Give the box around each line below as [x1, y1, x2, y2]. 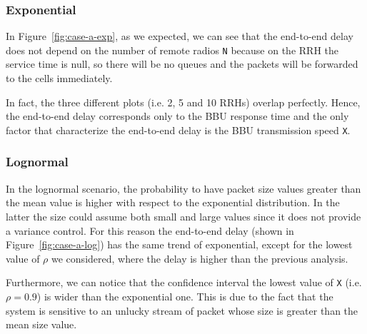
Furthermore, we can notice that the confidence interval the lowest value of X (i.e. [6, 275, 362, 290]
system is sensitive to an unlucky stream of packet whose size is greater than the [6, 303, 358, 318]
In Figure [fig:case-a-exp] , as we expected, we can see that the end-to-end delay [6, 29, 353, 44]
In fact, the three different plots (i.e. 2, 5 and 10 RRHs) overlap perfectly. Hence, [6, 94, 361, 109]
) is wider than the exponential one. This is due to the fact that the [36, 288, 333, 303]
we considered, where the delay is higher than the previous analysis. [51, 250, 348, 265]
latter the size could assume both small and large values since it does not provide [6, 208, 361, 223]
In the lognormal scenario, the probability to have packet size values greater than [6, 181, 361, 196]
